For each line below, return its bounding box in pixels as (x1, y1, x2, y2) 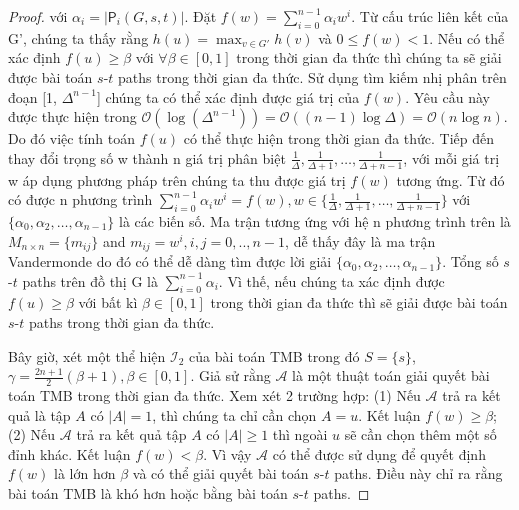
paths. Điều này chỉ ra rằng (334, 463, 503, 484)
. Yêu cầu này (405, 86, 490, 107)
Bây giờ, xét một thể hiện (8, 345, 166, 366)
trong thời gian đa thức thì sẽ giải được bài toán (210, 292, 508, 313)
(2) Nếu (8, 424, 56, 445)
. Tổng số (442, 251, 499, 272)
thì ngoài (272, 424, 328, 445)
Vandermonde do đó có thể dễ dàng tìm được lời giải (8, 251, 332, 272)
